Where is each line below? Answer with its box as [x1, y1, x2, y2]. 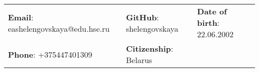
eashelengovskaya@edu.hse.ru [8, 22, 110, 34]
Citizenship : [126, 43, 173, 54]
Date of [197, 5, 227, 17]
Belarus [126, 54, 152, 66]
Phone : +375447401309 [8, 48, 92, 60]
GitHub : [126, 11, 159, 23]
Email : [8, 11, 34, 23]
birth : [197, 17, 220, 28]
